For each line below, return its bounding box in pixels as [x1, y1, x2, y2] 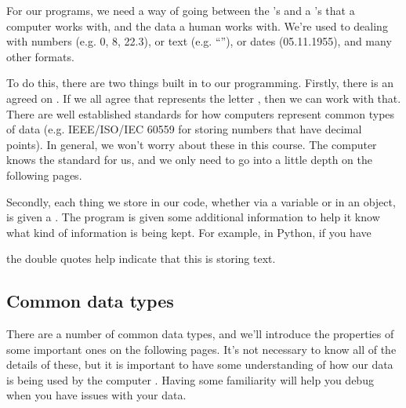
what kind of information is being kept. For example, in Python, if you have [6, 224, 372, 240]
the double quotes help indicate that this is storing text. [6, 250, 276, 267]
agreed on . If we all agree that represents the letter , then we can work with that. [6, 89, 401, 106]
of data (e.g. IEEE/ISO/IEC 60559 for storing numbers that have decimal [6, 121, 362, 137]
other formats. [6, 48, 74, 64]
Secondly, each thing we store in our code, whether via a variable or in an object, [6, 193, 396, 209]
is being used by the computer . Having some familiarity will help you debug [6, 371, 374, 388]
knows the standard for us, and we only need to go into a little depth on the [6, 151, 372, 168]
